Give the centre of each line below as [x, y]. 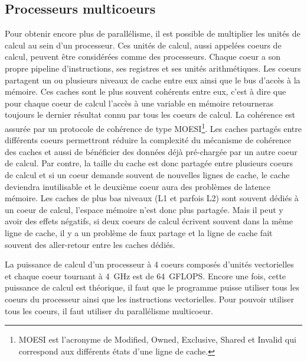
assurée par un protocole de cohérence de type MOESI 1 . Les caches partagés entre [153, 127]
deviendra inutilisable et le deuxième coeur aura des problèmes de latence [138, 186]
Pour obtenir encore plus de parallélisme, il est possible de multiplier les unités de [153, 33]
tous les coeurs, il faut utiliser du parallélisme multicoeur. [109, 310]
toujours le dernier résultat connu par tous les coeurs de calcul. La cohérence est [150, 115]
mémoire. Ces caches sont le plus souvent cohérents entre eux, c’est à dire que [146, 91]
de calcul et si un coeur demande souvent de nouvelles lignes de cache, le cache [147, 174]
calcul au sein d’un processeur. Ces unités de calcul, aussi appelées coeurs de [143, 45]
